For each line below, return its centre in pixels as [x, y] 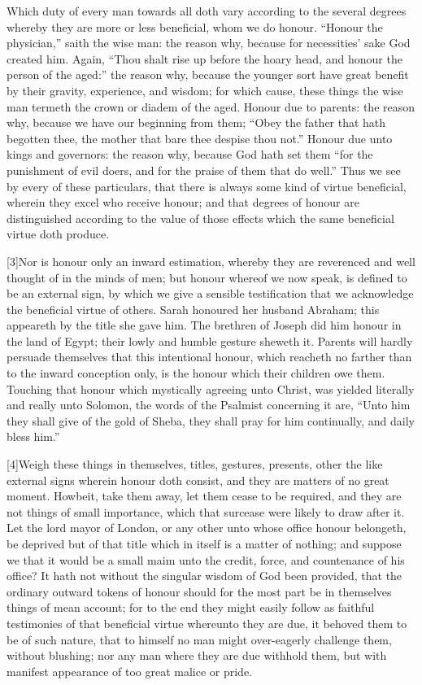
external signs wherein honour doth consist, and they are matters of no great [198, 480]
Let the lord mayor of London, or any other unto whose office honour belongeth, [207, 528]
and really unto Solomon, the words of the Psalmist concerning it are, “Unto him [209, 405]
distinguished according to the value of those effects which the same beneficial [200, 218]
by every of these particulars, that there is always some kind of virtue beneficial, [207, 186]
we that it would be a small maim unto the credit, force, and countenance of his [206, 559]
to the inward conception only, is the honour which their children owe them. [196, 373]
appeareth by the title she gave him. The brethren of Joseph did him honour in [204, 325]
